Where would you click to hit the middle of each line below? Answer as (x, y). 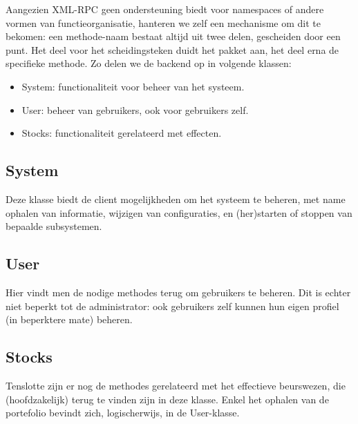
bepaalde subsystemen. (54, 226)
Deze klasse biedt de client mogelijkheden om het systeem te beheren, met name (176, 199)
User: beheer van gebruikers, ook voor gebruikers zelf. (135, 109)
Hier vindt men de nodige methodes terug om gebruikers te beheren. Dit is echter (178, 292)
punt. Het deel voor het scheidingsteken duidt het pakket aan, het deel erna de (172, 49)
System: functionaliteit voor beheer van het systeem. (133, 86)
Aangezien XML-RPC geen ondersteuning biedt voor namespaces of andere (165, 9)
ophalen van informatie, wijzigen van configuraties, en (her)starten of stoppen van (179, 212)
